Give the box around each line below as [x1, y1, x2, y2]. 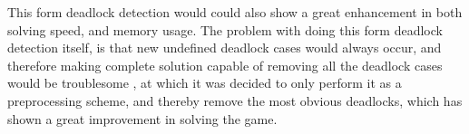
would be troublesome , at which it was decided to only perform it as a [7, 73, 402, 92]
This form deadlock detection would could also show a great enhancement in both [7, 3, 463, 21]
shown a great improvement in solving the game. [7, 109, 278, 128]
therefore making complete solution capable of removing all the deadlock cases [7, 55, 443, 74]
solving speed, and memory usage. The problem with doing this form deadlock [7, 20, 443, 39]
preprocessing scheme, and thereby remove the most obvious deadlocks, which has [7, 91, 463, 110]
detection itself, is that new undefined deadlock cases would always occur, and [7, 38, 442, 57]
